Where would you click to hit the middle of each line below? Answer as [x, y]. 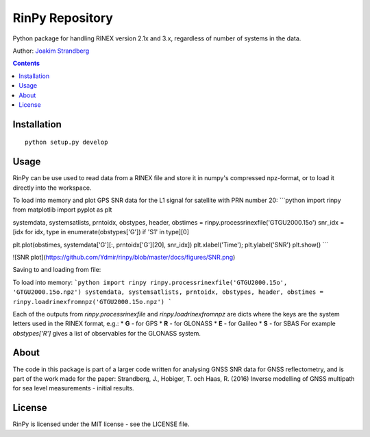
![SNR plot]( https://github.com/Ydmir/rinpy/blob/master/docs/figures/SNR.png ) [124, 257]
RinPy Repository [63, 18]
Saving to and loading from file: [57, 270]
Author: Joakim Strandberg [51, 51]
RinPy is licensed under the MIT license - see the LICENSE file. [101, 424]
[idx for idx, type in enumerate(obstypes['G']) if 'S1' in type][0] [101, 232]
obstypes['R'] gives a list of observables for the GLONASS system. [107, 333]
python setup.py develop [66, 142]
